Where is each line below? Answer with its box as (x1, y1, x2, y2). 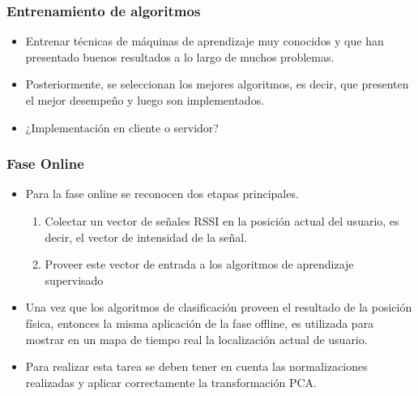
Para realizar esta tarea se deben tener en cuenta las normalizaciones (25, 358, 368, 375)
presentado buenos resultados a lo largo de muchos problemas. (25, 48, 335, 65)
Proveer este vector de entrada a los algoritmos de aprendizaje (45, 256, 354, 273)
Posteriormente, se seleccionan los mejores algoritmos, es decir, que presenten (25, 75, 409, 93)
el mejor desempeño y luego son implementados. (25, 92, 265, 108)
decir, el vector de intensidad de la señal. (45, 228, 248, 245)
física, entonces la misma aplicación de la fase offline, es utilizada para (25, 314, 374, 331)
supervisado (45, 271, 104, 288)
